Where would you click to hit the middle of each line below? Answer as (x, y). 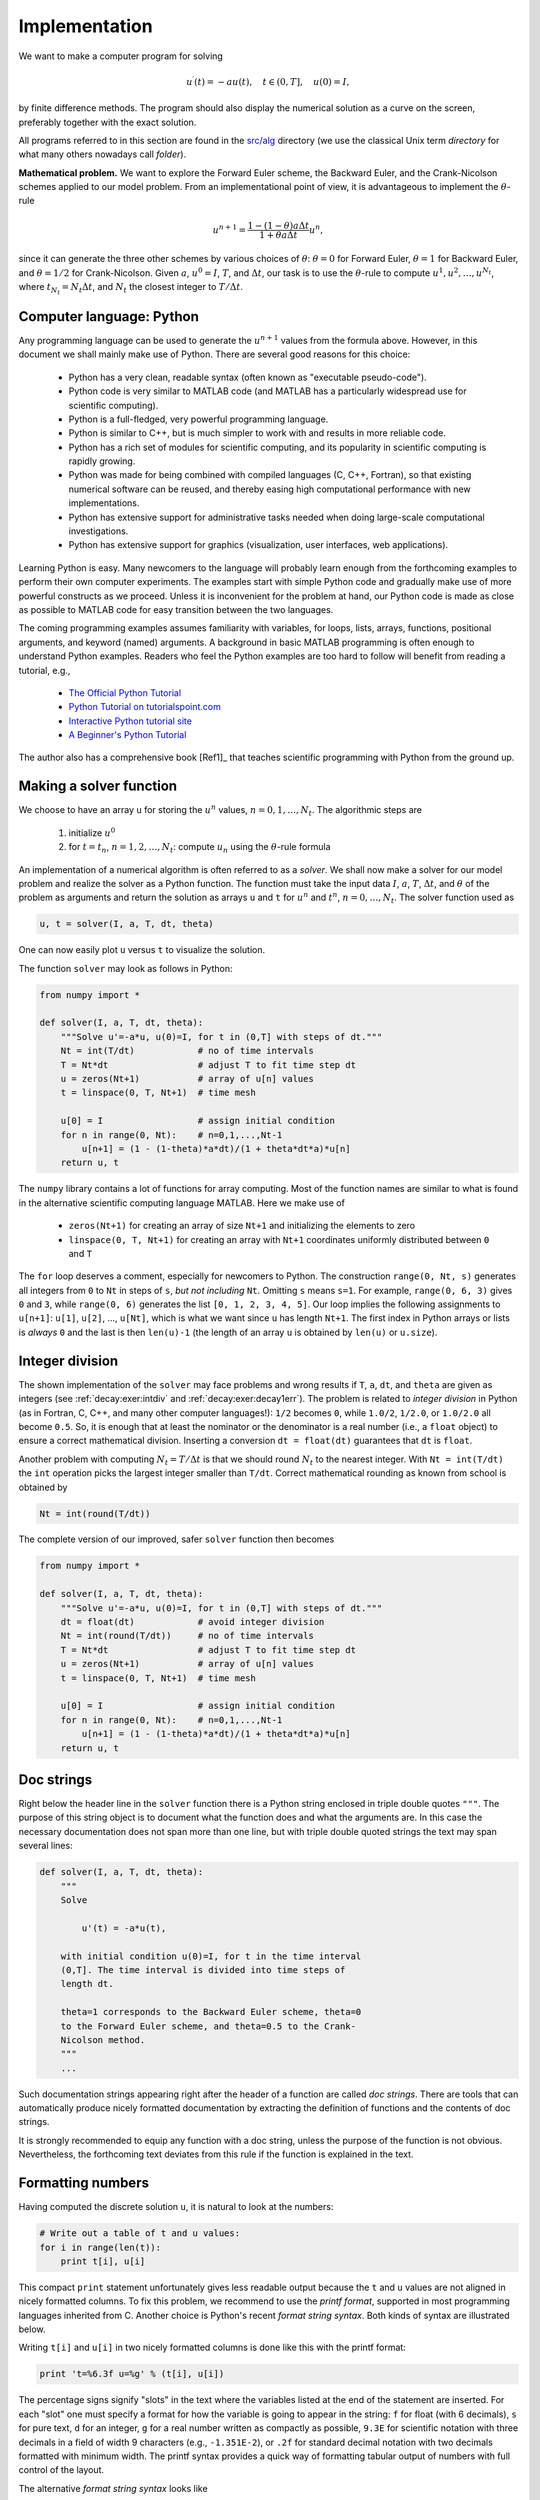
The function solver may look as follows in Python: (125, 968)
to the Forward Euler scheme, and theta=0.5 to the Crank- (208, 2026)
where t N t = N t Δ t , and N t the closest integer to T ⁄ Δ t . (131, 289)
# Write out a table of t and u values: (139, 2233)
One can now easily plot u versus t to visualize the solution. (142, 950)
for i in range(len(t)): (100, 2247)
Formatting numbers (84, 2183)
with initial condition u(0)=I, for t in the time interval (211, 1956)
